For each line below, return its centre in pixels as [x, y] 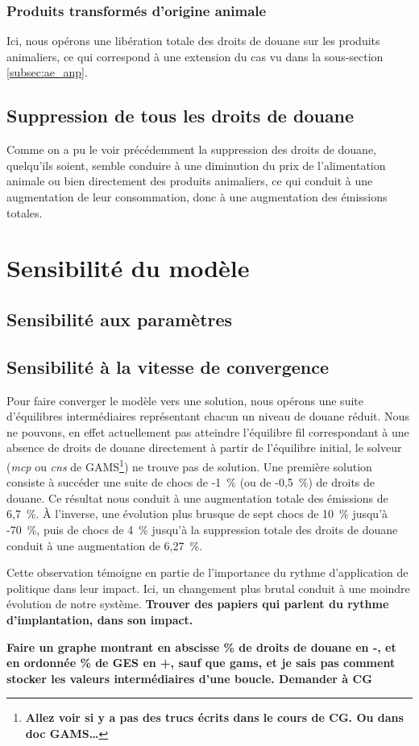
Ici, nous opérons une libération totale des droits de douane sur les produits [193, 41]
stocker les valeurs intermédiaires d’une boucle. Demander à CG [189, 678]
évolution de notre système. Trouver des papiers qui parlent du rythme [198, 604]
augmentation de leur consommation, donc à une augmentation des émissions [197, 196]
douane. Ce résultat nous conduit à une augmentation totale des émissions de [197, 497]
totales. [25, 212]
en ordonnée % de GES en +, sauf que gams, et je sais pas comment [201, 663]
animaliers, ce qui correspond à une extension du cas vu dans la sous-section [195, 56]
